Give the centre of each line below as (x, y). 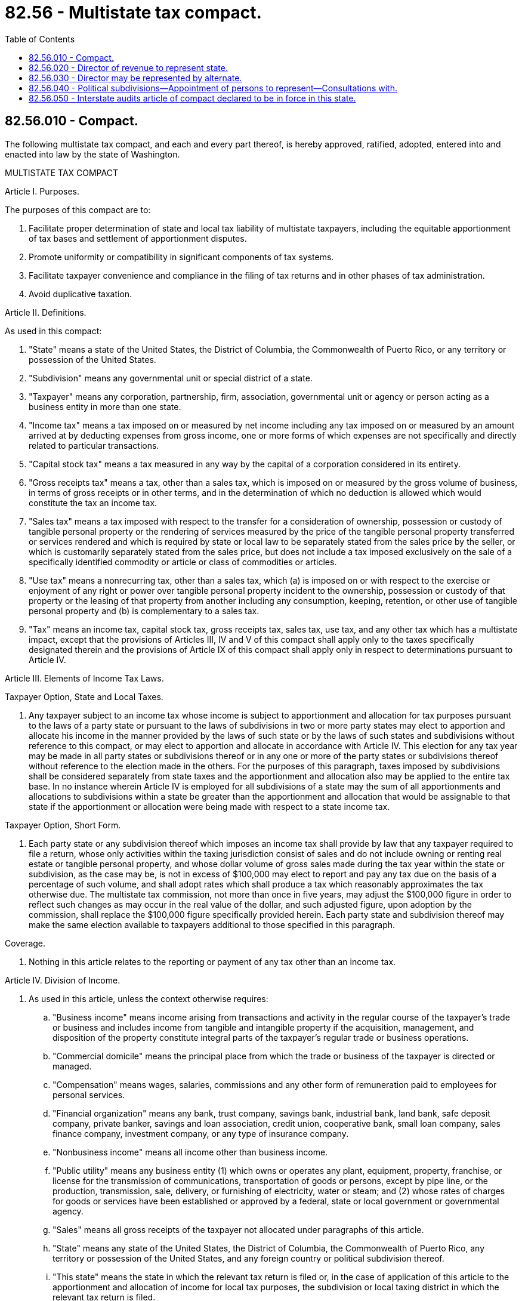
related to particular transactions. (94, 445)
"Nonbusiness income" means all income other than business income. (190, 1152)
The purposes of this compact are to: (78, 209)
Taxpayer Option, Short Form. (63, 825)
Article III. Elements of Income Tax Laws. (84, 678)
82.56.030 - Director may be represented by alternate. (135, 78)
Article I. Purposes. (42, 191)
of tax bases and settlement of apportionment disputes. (138, 238)
